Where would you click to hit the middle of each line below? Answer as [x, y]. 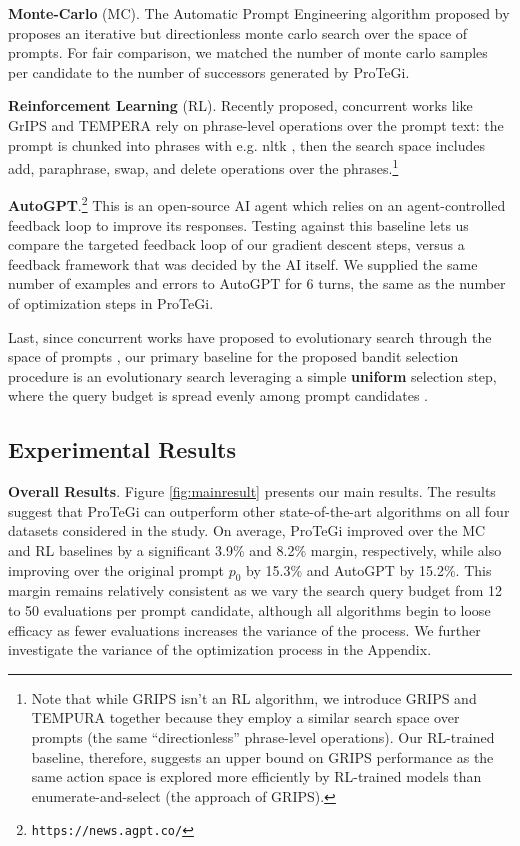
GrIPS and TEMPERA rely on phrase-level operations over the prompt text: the [256, 124]
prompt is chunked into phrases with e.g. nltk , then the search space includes [246, 144]
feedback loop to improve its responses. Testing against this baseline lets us [238, 224]
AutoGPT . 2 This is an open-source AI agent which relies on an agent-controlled [257, 204]
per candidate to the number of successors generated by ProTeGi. [209, 71]
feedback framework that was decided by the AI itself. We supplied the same [243, 263]
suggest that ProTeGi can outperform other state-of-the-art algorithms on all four [259, 510]
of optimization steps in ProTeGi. [111, 303]
